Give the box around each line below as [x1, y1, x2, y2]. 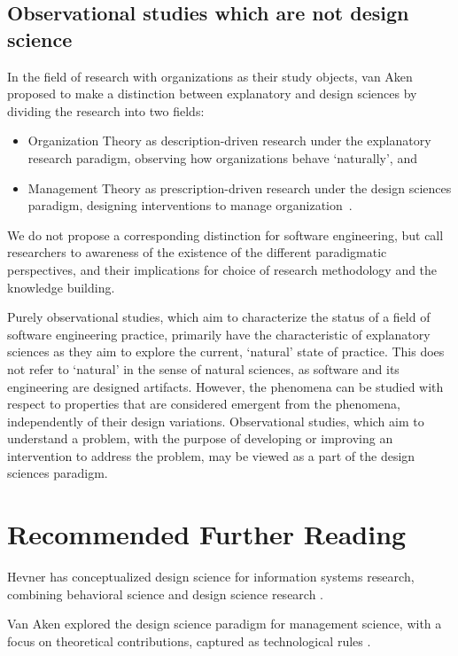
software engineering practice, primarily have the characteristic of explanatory [7, 324, 431, 343]
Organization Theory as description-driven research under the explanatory [27, 131, 431, 150]
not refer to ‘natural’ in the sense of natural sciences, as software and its [7, 359, 400, 378]
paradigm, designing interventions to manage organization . [27, 196, 353, 215]
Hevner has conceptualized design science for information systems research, [7, 567, 415, 586]
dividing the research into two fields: [7, 101, 205, 120]
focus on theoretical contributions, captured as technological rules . [7, 631, 371, 650]
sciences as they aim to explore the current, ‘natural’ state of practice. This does [7, 342, 445, 361]
